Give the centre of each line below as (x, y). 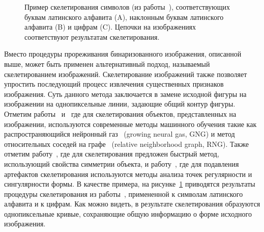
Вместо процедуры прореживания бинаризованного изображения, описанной (123, 54)
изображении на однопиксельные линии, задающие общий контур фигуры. (120, 104)
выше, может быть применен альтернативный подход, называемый (107, 63)
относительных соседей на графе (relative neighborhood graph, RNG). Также (127, 144)
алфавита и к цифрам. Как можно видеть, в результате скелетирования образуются (132, 204)
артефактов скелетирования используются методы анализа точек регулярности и (128, 174)
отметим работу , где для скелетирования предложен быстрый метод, (112, 154)
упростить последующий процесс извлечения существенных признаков (114, 84)
